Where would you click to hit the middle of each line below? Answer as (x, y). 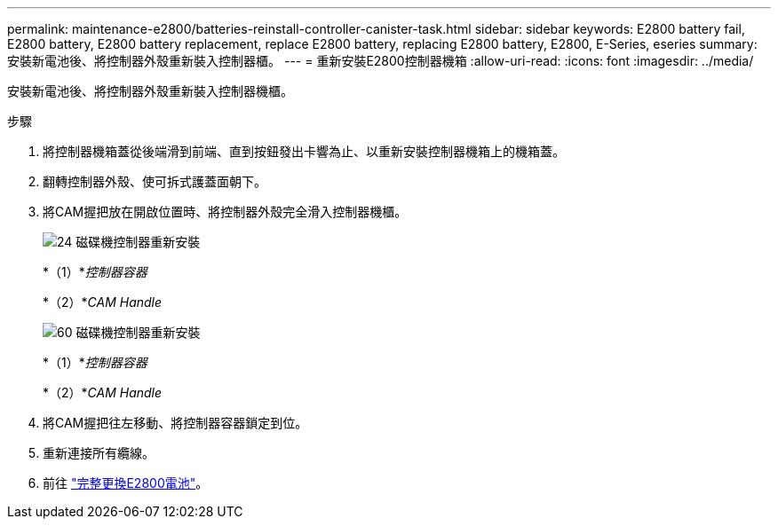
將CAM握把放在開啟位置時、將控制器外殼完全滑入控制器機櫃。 (225, 212)
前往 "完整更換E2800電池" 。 (126, 483)
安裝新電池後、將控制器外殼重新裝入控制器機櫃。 (150, 91)
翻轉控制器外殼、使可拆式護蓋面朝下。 (155, 181)
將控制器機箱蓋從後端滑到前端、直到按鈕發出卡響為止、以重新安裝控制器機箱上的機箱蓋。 (304, 151)
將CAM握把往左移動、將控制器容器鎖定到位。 (175, 423)
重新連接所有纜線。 (99, 453)
